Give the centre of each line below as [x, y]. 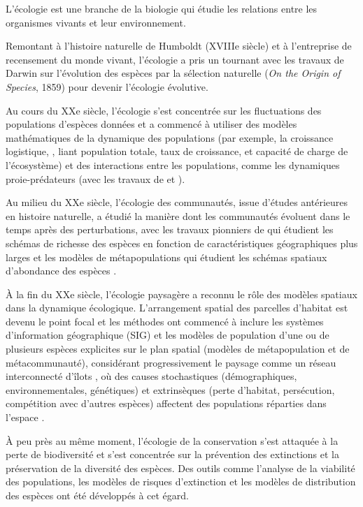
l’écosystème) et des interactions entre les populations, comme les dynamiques [173, 164]
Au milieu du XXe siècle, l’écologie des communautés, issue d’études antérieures [177, 202]
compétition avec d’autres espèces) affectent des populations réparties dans [166, 403]
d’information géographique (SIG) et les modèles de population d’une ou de [168, 335]
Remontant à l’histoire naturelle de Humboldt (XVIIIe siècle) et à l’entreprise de [179, 46]
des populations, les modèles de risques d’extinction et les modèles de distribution [181, 482]
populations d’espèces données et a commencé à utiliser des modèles [151, 124]
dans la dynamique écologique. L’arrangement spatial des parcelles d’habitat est [177, 308]
